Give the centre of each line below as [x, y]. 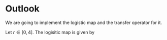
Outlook [22, 9]
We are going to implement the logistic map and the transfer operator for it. [84, 22]
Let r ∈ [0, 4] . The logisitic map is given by [50, 32]
